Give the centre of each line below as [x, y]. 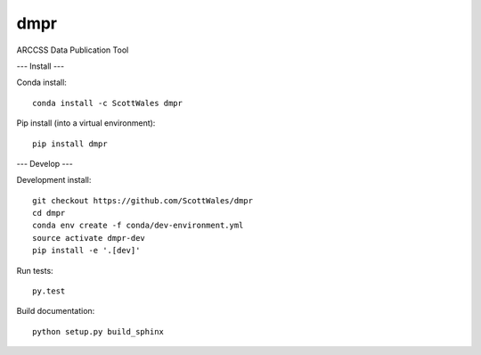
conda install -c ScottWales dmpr [107, 103]
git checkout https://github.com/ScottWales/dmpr [143, 200]
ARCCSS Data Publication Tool [73, 50]
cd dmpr [49, 213]
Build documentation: [56, 311]
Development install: [54, 180]
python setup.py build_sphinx [98, 331]
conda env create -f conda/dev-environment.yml [138, 226]
